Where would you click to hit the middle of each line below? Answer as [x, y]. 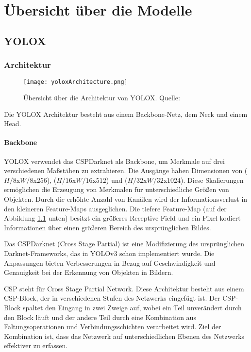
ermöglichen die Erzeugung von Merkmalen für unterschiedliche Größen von [117, 189]
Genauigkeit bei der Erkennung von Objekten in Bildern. [89, 272]
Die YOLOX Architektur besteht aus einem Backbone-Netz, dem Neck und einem [126, 114]
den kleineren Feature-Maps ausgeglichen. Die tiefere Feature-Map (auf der [115, 208]
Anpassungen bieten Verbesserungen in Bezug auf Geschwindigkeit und [110, 263]
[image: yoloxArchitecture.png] [75, 82]
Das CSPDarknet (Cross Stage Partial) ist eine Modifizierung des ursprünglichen [124, 244]
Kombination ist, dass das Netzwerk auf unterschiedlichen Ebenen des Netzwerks [124, 336]
